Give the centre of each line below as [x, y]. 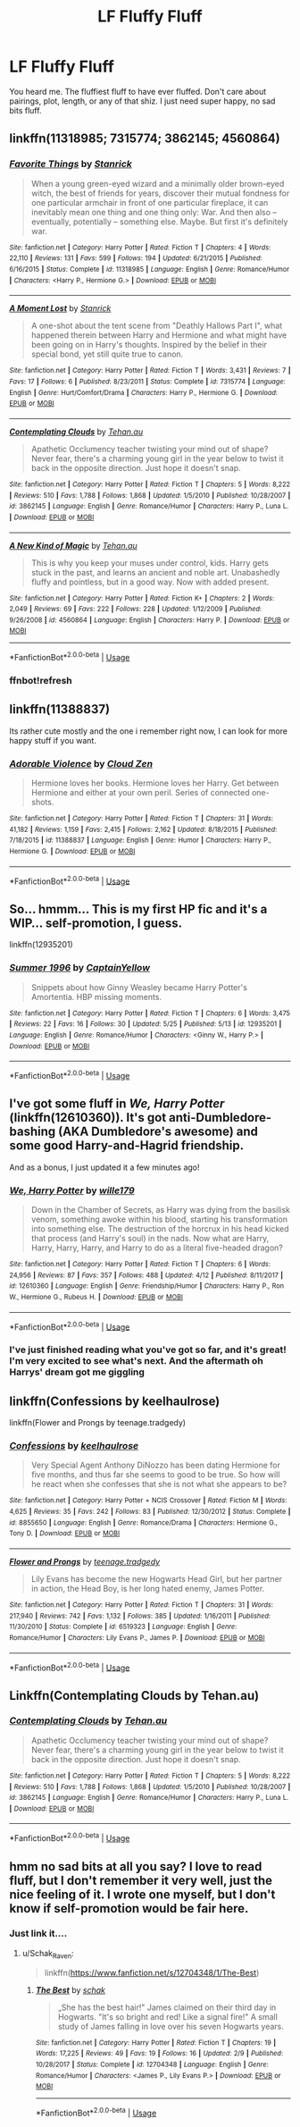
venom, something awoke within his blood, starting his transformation [159, 1219]
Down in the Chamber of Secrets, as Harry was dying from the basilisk [161, 1209]
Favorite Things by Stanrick [71, 164]
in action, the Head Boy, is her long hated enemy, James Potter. [148, 1588]
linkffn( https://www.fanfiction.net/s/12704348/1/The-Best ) [152, 1972]
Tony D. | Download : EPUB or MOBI [65, 1534]
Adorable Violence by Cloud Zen [81, 763]
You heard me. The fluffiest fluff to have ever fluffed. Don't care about [138, 91]
